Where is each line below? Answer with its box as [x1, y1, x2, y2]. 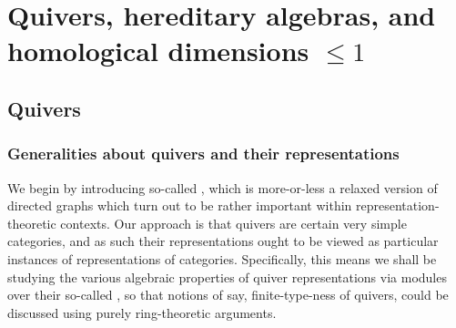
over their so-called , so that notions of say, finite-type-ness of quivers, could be [7, 285, 449, 304]
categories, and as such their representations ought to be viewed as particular [7, 231, 439, 251]
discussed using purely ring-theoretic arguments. [7, 302, 277, 322]
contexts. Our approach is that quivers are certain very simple [60, 213, 407, 232]
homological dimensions [7, 32, 309, 69]
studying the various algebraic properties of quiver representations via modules [7, 267, 447, 286]
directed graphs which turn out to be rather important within [7, 196, 352, 215]
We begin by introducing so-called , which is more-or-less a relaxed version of [7, 178, 438, 197]
